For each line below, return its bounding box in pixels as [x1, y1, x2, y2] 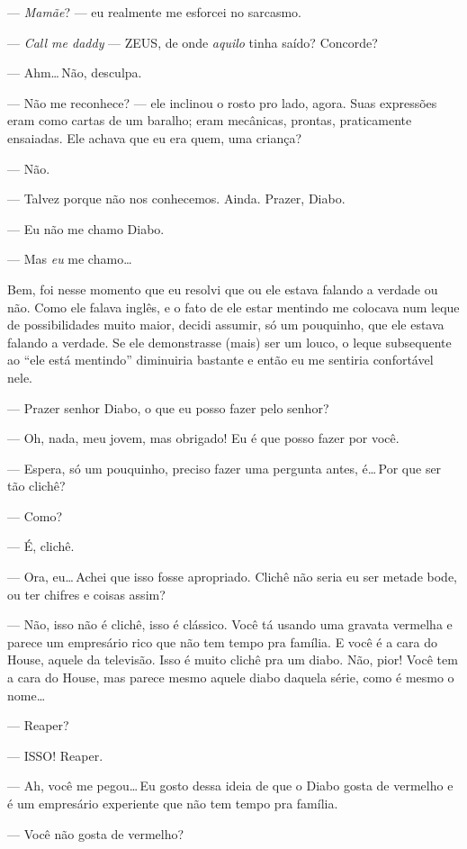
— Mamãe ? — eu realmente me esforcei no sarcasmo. [7, 3, 301, 21]
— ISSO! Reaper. [7, 745, 103, 764]
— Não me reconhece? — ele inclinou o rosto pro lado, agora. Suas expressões [7, 93, 437, 112]
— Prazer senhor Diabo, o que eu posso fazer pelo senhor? [7, 398, 329, 417]
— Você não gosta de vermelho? [7, 824, 184, 843]
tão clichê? [7, 476, 66, 495]
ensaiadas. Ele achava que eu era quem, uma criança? [7, 128, 302, 147]
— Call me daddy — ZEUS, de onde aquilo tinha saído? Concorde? [7, 32, 378, 51]
